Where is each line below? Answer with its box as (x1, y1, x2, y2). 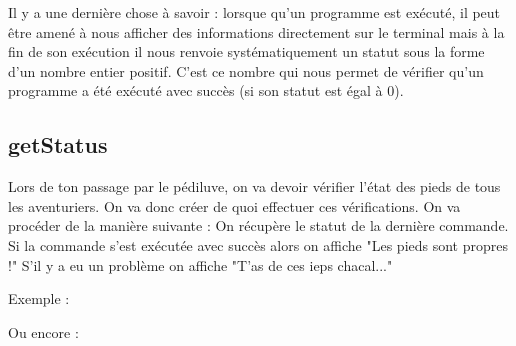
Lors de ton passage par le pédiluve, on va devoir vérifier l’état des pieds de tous (8, 176, 501, 197)
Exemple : (8, 288, 70, 309)
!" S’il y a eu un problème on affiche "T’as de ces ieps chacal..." (8, 254, 393, 275)
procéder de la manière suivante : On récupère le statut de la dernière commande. (8, 215, 509, 236)
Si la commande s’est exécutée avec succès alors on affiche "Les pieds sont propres (8, 234, 508, 255)
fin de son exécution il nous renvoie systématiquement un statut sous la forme (8, 41, 485, 62)
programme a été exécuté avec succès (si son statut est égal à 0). (8, 80, 404, 101)
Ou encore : (8, 321, 79, 342)
